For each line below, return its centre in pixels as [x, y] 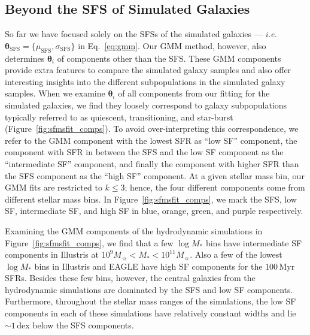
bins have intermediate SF [254, 242]
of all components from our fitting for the [194, 93]
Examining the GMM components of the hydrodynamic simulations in [134, 230]
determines [25, 58]
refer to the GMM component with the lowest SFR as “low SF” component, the [151, 140]
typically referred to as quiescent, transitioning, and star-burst [119, 117]
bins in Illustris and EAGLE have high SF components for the [148, 266]
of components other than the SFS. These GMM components [169, 58]
